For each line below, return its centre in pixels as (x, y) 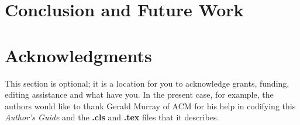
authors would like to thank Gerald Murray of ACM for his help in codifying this (150, 106)
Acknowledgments (78, 55)
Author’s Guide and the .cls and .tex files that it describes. (112, 117)
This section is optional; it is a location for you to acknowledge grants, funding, (147, 83)
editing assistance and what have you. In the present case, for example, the (139, 94)
